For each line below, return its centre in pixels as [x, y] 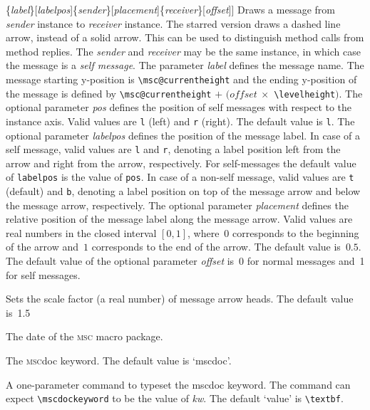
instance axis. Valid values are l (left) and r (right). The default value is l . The [180, 121]
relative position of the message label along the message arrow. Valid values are [179, 219]
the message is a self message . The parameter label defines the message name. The [185, 65]
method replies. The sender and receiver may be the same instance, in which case [183, 51]
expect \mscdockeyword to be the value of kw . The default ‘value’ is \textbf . [175, 398]
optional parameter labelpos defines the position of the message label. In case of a [183, 135]
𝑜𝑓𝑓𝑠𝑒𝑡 [243, 94]
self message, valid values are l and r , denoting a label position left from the [173, 149]
